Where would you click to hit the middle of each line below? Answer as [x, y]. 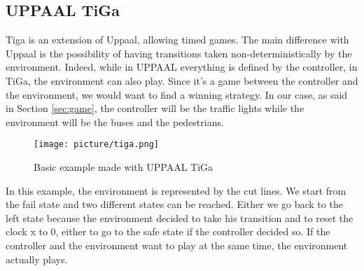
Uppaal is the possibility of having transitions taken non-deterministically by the [179, 53]
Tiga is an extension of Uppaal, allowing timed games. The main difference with [177, 40]
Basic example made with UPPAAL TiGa [124, 167]
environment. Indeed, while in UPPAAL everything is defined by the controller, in [182, 67]
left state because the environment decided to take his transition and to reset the [180, 217]
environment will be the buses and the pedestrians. [115, 121]
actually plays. [37, 259]
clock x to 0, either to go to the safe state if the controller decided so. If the [168, 231]
